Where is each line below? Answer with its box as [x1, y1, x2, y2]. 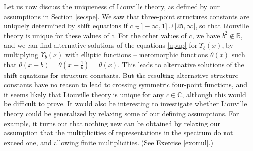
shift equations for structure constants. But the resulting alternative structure [4, 70, 238, 80]
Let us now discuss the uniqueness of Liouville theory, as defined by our [4, 1, 220, 11]
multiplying [4, 49, 39, 59]
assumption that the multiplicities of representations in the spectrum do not [4, 127, 233, 138]
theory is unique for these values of [4, 30, 109, 40]
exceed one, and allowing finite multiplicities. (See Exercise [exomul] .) [4, 137, 213, 147]
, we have [192, 30, 220, 40]
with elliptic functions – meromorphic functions [65, 49, 208, 59]
